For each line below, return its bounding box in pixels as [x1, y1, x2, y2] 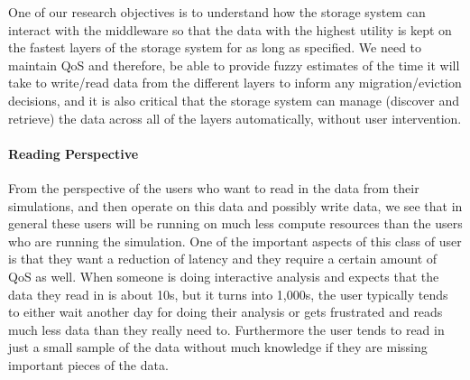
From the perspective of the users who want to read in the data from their [8, 178, 419, 197]
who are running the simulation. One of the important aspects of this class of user [8, 231, 462, 250]
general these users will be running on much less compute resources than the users [8, 214, 463, 233]
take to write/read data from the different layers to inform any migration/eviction [8, 73, 462, 92]
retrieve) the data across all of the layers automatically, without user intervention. [8, 108, 462, 127]
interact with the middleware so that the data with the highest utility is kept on [8, 20, 452, 39]
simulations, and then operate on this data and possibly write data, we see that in [8, 196, 463, 215]
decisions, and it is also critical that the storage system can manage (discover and [8, 90, 460, 109]
